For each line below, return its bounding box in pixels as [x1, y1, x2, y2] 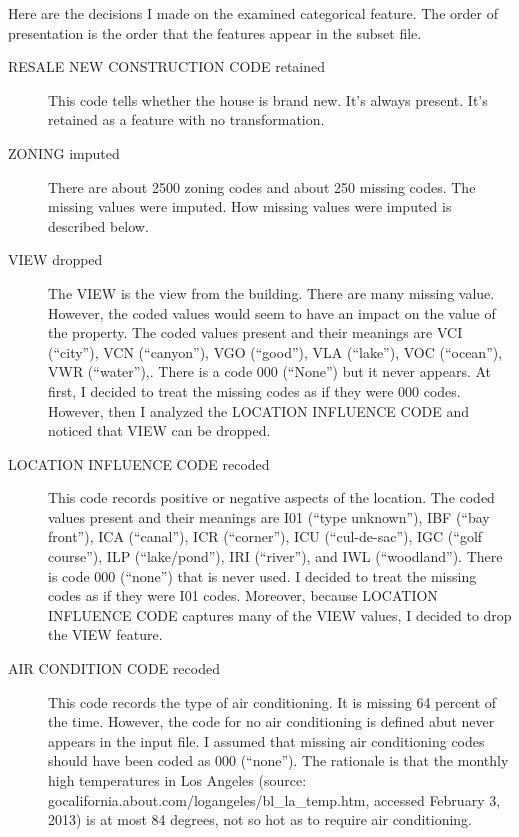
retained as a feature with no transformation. [48, 109, 325, 130]
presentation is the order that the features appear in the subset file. [8, 22, 422, 43]
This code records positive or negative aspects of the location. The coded [48, 487, 495, 508]
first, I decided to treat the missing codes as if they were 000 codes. [48, 380, 461, 401]
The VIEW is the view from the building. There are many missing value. [48, 282, 495, 303]
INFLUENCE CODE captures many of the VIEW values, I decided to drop [48, 604, 512, 625]
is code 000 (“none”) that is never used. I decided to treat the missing [48, 565, 477, 586]
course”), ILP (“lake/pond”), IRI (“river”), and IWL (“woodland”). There [48, 546, 503, 567]
